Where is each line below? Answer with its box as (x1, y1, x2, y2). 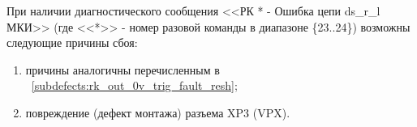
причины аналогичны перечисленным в (25, 61, 220, 78)
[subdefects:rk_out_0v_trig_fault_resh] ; (31, 77, 238, 94)
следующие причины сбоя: (6, 34, 138, 51)
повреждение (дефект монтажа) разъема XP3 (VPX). (25, 104, 290, 121)
